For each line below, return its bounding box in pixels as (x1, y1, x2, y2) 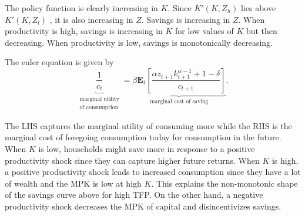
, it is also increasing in (49, 13, 133, 25)
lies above (240, 2, 276, 14)
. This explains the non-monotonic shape (151, 177, 298, 189)
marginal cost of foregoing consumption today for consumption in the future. (5, 131, 281, 143)
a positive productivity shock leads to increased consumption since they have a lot (5, 166, 301, 178)
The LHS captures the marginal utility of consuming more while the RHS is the (5, 119, 292, 131)
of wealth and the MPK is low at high (5, 177, 142, 189)
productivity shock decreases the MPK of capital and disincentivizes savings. (5, 200, 281, 212)
